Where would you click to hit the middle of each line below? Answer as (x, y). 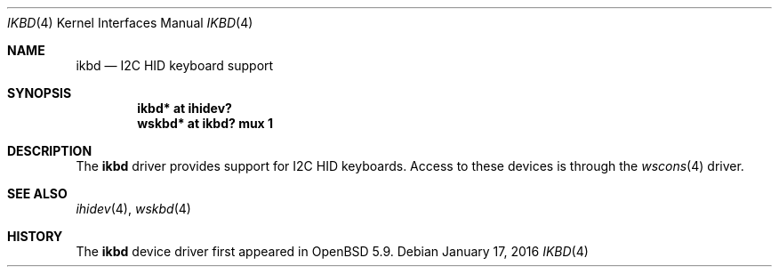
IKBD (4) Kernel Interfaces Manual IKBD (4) (130, 23)
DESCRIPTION (50, 151)
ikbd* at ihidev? (185, 108)
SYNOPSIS (40, 93)
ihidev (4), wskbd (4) (133, 209)
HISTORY (35, 236)
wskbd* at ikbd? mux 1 (205, 123)
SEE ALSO (37, 193)
